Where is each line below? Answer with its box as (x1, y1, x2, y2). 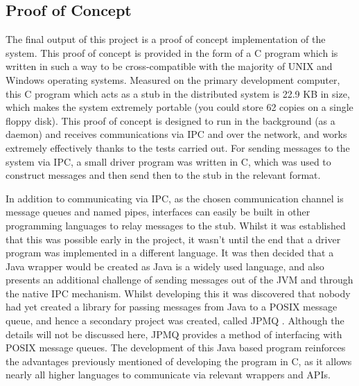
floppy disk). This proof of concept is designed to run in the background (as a (6, 113, 335, 128)
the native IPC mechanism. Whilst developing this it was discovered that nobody (6, 286, 351, 300)
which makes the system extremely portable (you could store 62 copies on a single (6, 100, 353, 114)
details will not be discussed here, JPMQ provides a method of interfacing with (6, 326, 342, 341)
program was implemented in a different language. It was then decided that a (6, 245, 334, 260)
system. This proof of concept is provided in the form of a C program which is (6, 45, 338, 60)
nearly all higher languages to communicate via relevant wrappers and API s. (6, 367, 331, 382)
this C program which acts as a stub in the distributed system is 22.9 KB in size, (6, 86, 350, 100)
